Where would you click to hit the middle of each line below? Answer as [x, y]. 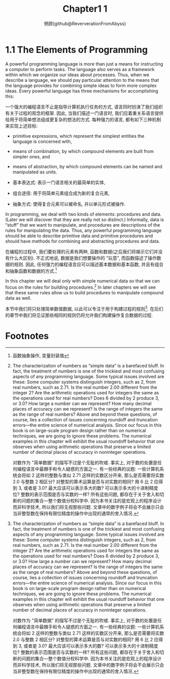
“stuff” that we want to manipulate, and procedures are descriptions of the [83, 225]
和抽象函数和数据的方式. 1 [31, 270]
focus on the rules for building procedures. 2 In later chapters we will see [80, 287]
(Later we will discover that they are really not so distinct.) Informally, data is [85, 220]
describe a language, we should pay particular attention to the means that [82, 80]
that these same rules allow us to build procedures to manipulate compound [84, 292]
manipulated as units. [35, 172]
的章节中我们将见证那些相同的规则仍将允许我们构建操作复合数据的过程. [79, 315]
